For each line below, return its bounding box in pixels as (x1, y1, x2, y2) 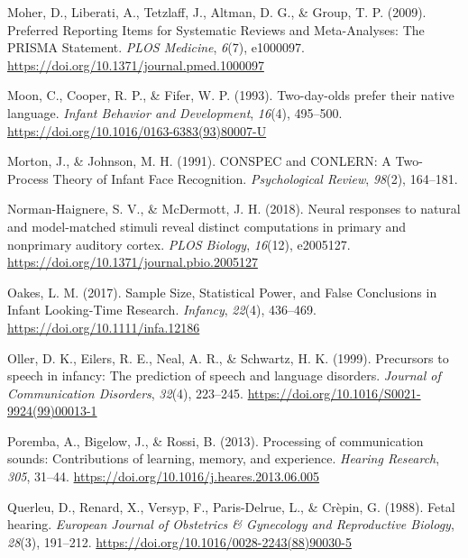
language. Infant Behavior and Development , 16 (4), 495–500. (7, 103, 343, 122)
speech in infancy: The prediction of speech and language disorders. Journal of (7, 366, 441, 385)
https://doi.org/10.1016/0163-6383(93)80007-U (7, 121, 267, 140)
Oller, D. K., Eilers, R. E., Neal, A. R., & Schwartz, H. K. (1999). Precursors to (7, 348, 449, 367)
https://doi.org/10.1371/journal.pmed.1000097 (7, 55, 264, 74)
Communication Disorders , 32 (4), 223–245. (7, 383, 244, 402)
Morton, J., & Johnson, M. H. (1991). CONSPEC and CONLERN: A (7, 151, 391, 170)
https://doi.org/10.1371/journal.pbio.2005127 (7, 252, 258, 271)
